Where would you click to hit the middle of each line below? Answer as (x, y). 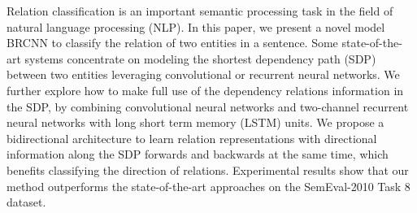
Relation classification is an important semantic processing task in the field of (200, 11)
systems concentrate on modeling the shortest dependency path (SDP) (200, 58)
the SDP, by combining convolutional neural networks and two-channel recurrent (208, 106)
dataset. (26, 202)
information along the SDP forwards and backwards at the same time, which (198, 154)
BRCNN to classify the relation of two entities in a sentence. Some (172, 43)
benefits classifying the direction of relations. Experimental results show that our (208, 170)
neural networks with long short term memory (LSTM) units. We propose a (195, 122)
